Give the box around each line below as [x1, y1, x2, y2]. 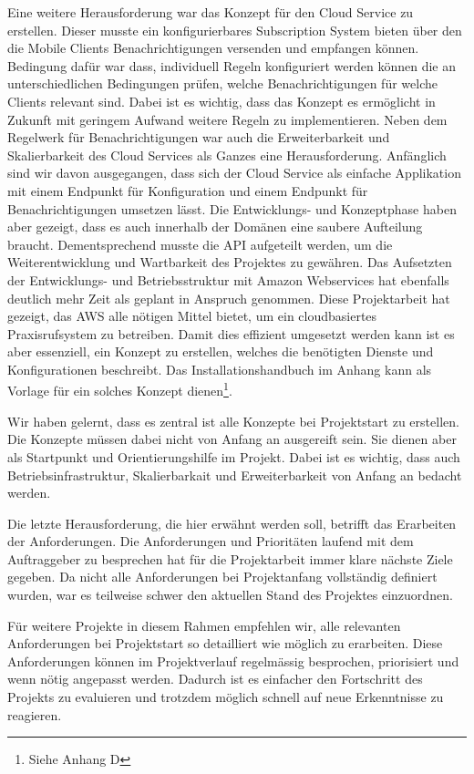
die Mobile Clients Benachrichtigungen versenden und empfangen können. [7, 38, 419, 57]
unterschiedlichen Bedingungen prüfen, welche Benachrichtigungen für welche [7, 74, 438, 93]
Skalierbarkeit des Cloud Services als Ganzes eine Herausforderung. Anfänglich [7, 145, 447, 164]
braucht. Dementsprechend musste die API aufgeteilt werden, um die [7, 234, 393, 253]
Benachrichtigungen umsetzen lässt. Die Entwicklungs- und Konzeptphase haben [7, 199, 457, 218]
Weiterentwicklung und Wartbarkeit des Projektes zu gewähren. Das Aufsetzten [7, 253, 452, 272]
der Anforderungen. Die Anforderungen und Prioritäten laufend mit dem [7, 531, 414, 551]
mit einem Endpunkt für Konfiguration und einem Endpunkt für [7, 181, 368, 200]
